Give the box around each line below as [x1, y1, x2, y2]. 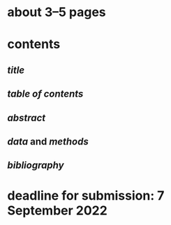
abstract [7, 111, 46, 123]
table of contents [7, 88, 84, 100]
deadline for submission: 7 [7, 187, 165, 203]
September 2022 [7, 203, 108, 218]
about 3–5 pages [7, 4, 106, 20]
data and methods [7, 135, 89, 147]
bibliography [7, 159, 64, 172]
